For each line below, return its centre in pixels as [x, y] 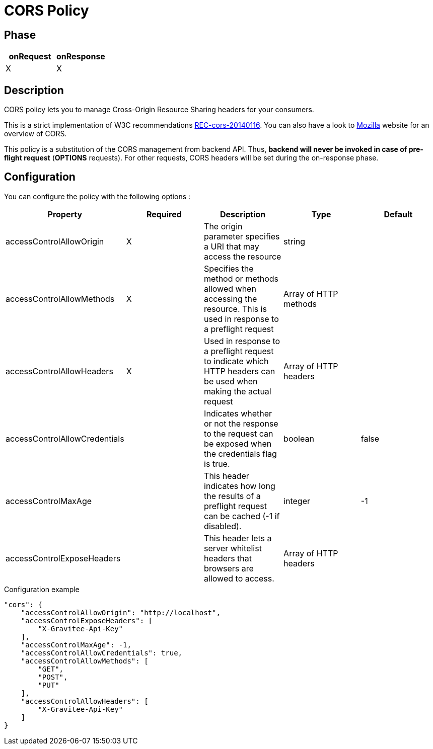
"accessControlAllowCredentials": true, [102, 653]
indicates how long [240, 486]
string [295, 241]
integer [297, 501]
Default [398, 214]
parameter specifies [242, 236]
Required [164, 214]
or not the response [241, 423]
